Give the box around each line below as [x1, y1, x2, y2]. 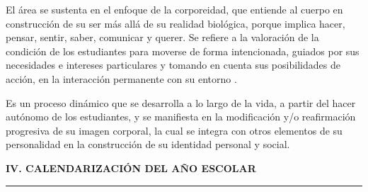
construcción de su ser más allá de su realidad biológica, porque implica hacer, [6, 16, 345, 30]
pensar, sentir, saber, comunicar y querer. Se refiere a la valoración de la [6, 30, 319, 45]
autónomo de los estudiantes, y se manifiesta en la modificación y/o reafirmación [6, 109, 356, 124]
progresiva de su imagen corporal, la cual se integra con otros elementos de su [6, 123, 343, 137]
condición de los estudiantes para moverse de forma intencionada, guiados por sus [6, 43, 360, 58]
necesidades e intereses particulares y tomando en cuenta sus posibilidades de [6, 57, 340, 72]
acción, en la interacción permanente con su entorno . [6, 71, 237, 86]
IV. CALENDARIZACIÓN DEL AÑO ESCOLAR [6, 160, 256, 175]
